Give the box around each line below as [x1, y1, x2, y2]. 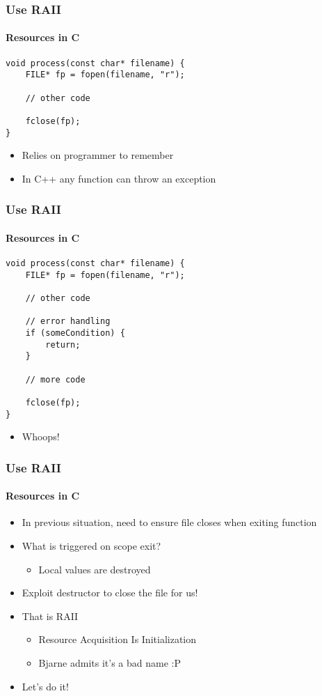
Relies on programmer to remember [22, 148, 174, 162]
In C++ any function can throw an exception [22, 171, 216, 185]
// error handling [25, 316, 111, 327]
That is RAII [22, 608, 79, 623]
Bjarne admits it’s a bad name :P [38, 656, 181, 670]
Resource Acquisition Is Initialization [38, 632, 197, 647]
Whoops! [22, 429, 60, 444]
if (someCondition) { [25, 328, 125, 338]
